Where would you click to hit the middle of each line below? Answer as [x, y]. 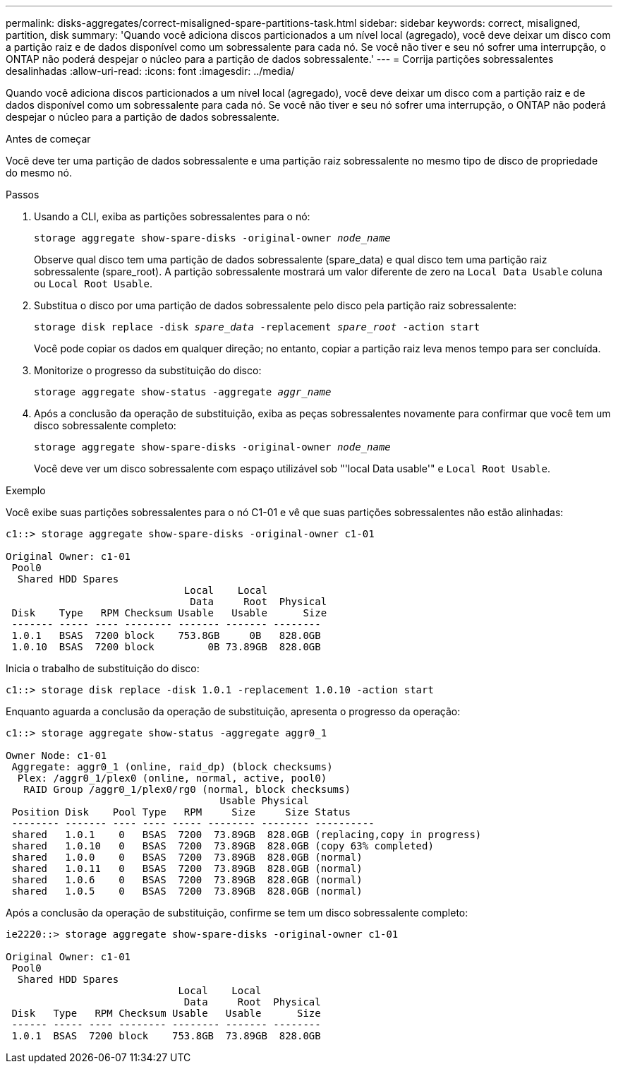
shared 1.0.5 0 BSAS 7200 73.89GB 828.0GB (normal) [187, 891]
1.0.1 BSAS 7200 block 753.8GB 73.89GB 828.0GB [166, 1036]
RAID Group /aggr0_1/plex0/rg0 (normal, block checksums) [187, 789]
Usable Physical [264, 801]
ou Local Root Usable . [93, 283]
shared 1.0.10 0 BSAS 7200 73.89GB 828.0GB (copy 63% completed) [223, 846]
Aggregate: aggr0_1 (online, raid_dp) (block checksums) [172, 767]
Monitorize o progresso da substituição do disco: [148, 370]
